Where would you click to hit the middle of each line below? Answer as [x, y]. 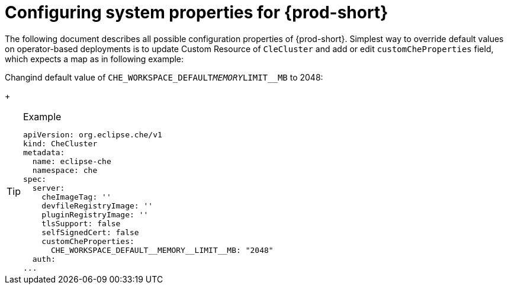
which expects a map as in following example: [94, 59]
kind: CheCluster [60, 143]
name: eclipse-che [72, 161]
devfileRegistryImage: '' [97, 205]
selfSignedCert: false [90, 232]
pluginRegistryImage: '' [95, 214]
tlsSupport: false [81, 223]
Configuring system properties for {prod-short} [197, 12]
